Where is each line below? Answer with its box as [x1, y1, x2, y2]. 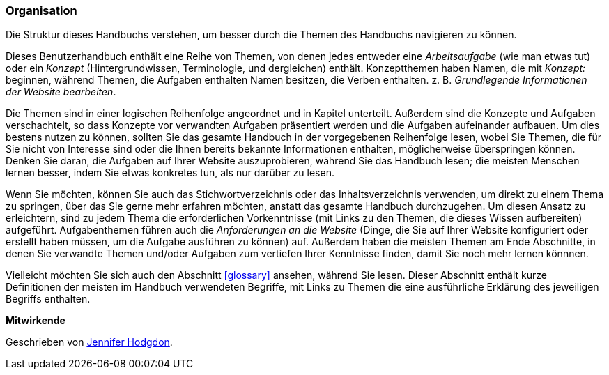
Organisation [6, 3, 77, 17]
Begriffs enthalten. [6, 293, 91, 305]
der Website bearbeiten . [6, 86, 116, 98]
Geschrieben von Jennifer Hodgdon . [6, 336, 173, 349]
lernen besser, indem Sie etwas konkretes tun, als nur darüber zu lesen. [6, 167, 334, 179]
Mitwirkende [6, 314, 65, 327]
